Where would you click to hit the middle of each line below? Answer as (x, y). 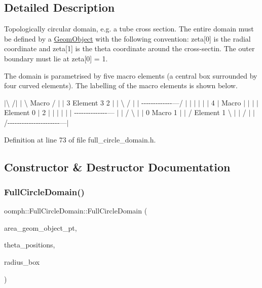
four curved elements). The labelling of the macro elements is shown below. (121, 85)
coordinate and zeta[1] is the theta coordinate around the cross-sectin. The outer (129, 48)
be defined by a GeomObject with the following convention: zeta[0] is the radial (127, 38)
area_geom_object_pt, (41, 227)
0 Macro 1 (161, 112)
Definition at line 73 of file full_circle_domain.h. (80, 139)
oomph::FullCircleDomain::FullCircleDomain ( (76, 211)
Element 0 (20, 112)
